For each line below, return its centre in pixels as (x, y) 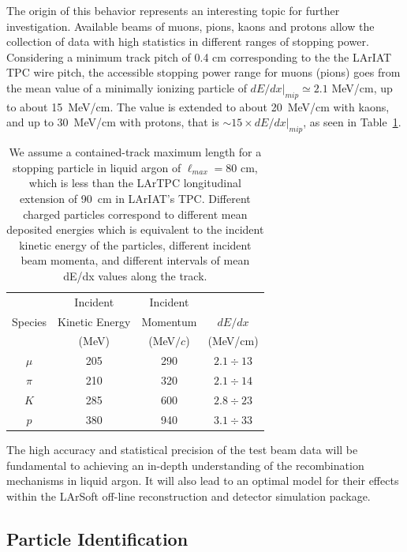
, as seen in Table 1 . (352, 122)
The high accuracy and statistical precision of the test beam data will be (182, 449)
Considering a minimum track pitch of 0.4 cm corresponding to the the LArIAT (199, 56)
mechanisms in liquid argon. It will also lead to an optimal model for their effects (203, 481)
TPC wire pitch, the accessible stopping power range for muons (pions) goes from (203, 72)
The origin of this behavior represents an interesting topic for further (173, 10)
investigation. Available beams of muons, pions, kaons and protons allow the (190, 26)
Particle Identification (97, 538)
